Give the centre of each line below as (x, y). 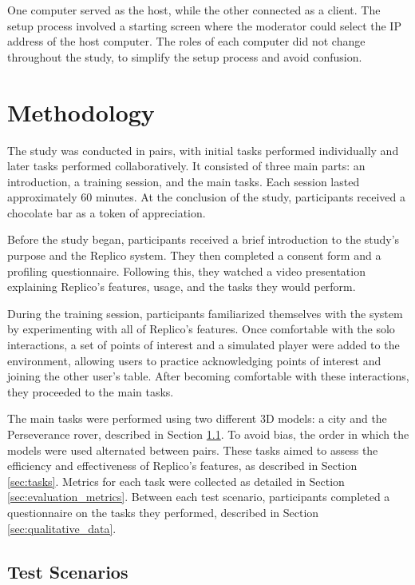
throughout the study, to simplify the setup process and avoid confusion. (185, 56)
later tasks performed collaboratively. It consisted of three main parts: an (186, 166)
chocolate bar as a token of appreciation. (107, 212)
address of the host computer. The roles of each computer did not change (186, 41)
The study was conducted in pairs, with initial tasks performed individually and (203, 150)
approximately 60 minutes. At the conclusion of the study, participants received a (206, 197)
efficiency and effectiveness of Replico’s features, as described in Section (182, 466)
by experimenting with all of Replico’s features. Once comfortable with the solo (201, 329)
